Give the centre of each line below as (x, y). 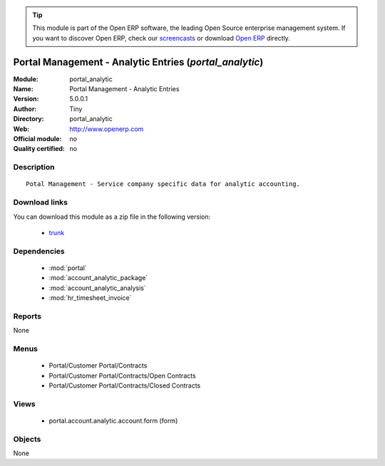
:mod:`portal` (68, 268)
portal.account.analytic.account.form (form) (113, 420)
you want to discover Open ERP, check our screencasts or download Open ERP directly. (161, 38)
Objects (27, 439)
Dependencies (39, 251)
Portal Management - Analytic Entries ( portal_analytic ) (138, 62)
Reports (27, 316)
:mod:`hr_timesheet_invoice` (90, 298)
